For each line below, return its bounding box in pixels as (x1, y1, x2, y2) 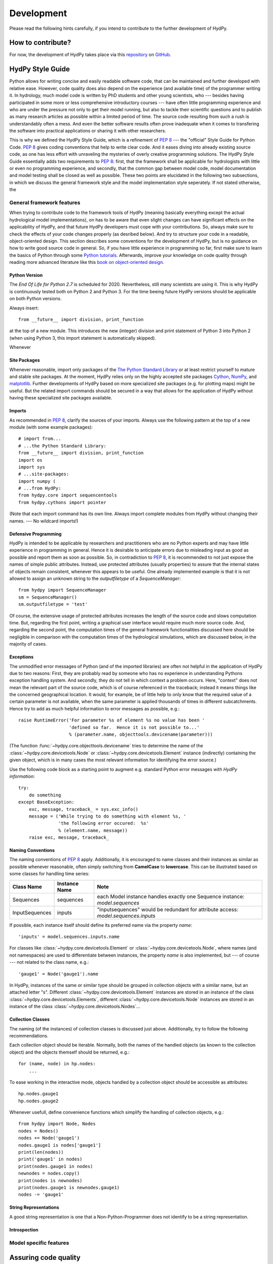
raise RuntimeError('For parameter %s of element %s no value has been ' (18, 717, 205, 723)
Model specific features (9, 1239, 69, 1246)
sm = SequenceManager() (18, 594, 77, 600)
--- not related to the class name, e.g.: (9, 959, 89, 965)
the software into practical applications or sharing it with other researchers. (9, 128, 166, 134)
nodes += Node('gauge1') (18, 1135, 80, 1141)
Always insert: (9, 305, 39, 311)
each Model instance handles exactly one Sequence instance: (97, 893, 245, 900)
